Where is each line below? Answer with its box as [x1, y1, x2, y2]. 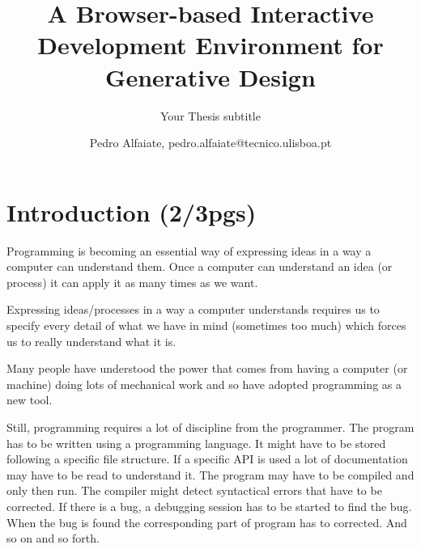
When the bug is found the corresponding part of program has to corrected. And [6, 513, 407, 530]
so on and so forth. [6, 530, 100, 547]
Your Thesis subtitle [160, 107, 261, 124]
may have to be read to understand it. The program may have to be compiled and [6, 466, 415, 483]
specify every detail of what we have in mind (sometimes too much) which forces [6, 317, 406, 333]
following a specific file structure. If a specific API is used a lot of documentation [6, 450, 408, 467]
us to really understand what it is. [6, 332, 176, 349]
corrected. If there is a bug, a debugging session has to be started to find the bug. [6, 497, 412, 514]
